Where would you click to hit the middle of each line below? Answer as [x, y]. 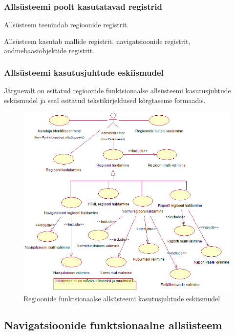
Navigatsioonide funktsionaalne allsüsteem [113, 325]
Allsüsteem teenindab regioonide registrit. [66, 25]
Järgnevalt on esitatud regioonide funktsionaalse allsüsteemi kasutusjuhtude [117, 91]
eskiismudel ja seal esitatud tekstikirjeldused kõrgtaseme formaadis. [105, 100]
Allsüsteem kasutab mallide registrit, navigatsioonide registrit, [97, 41]
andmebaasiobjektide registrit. [49, 51]
